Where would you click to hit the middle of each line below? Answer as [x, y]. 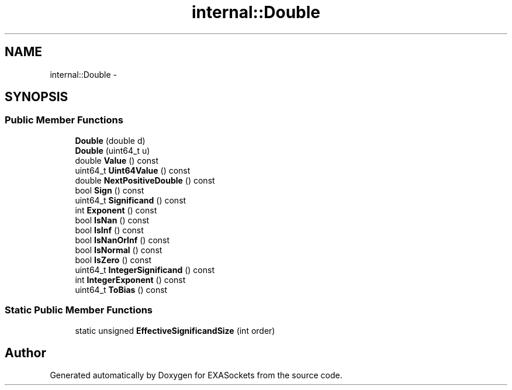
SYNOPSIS [37, 97]
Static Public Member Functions [79, 310]
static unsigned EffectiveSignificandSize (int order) [175, 330]
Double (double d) [110, 140]
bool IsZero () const [113, 260]
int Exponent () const [116, 210]
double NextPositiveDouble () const [145, 180]
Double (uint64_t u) [113, 150]
